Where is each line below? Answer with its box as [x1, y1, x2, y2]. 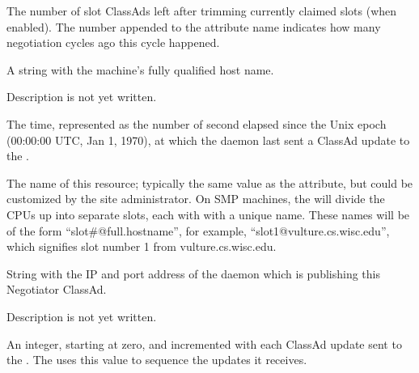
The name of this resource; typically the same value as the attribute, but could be [6, 174, 413, 191]
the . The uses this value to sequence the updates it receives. [6, 351, 307, 368]
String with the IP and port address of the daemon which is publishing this [6, 265, 380, 282]
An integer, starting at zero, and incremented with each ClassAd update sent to [6, 335, 402, 352]
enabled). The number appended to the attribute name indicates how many [6, 18, 381, 35]
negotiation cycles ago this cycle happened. [6, 34, 220, 51]
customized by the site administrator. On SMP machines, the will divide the [6, 190, 385, 207]
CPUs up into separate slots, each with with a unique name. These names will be [6, 206, 410, 223]
